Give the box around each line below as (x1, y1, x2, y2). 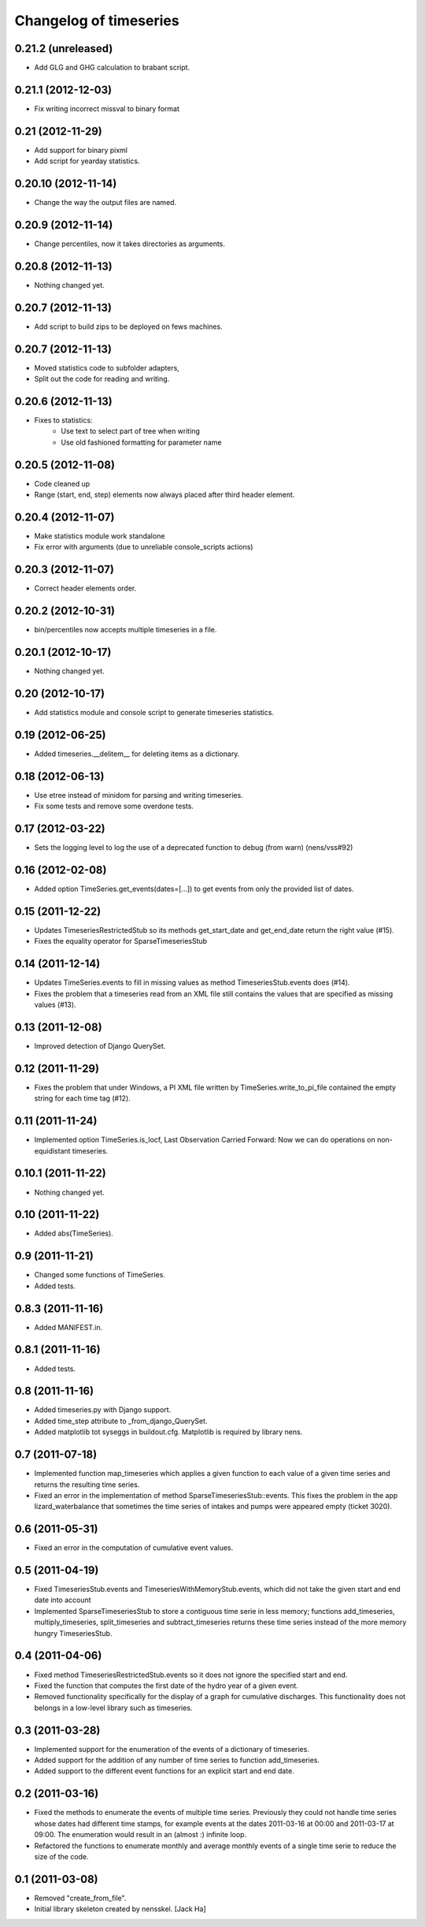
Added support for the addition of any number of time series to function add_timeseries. (34, 1755, 320, 1765)
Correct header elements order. (34, 583, 137, 593)
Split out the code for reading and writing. (34, 375, 170, 384)
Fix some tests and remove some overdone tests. (34, 801, 194, 811)
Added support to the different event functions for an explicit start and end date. (34, 1766, 294, 1776)
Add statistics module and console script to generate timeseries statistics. (34, 708, 275, 717)
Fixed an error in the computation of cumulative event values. (34, 1543, 234, 1552)
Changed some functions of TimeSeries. (34, 1270, 165, 1280)
